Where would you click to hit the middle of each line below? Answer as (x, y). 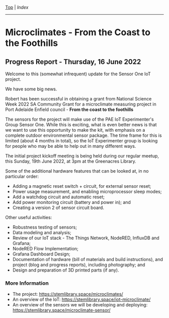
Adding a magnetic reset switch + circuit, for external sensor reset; (82, 186)
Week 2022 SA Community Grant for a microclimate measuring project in (81, 104)
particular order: (22, 176)
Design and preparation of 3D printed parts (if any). (66, 270)
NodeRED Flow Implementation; (46, 249)
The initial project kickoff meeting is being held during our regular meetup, (82, 156)
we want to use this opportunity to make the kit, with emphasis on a (75, 130)
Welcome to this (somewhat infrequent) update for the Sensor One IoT (78, 74)
